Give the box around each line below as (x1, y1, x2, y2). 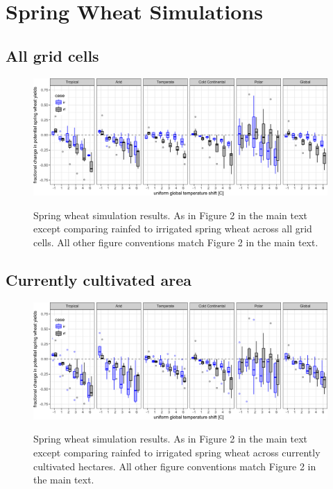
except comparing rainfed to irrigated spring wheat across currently (33, 445, 321, 460)
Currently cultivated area (6, 268, 191, 290)
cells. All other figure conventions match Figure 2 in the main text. (33, 234, 318, 249)
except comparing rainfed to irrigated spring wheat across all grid (33, 221, 312, 236)
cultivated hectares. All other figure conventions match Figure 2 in (33, 458, 316, 473)
